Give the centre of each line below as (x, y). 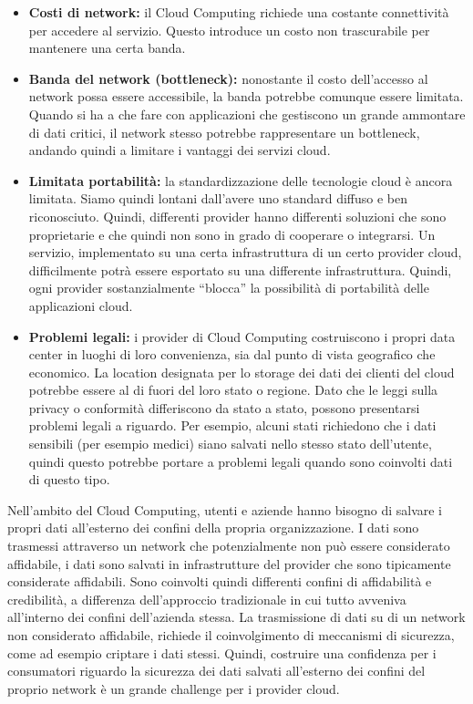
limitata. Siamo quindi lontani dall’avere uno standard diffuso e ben (218, 198)
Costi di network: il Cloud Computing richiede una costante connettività (239, 12)
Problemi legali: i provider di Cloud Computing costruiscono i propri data (242, 336)
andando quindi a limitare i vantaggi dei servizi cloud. (180, 150)
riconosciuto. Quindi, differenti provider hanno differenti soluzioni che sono (237, 216)
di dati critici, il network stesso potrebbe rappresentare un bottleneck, (224, 132)
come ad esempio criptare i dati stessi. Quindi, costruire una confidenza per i (222, 652)
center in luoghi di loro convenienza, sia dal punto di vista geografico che (232, 354)
